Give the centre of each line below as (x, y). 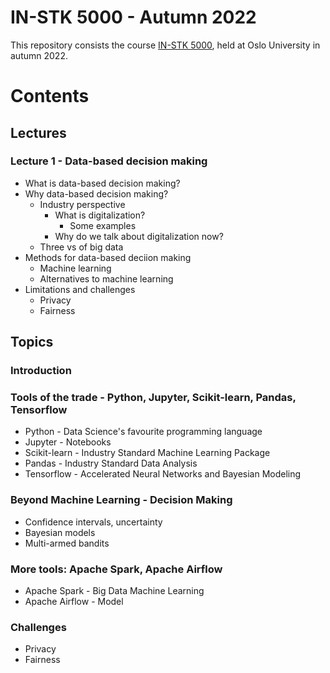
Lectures (38, 132)
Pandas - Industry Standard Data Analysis (111, 463)
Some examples (103, 225)
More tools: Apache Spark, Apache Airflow (116, 569)
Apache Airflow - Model (74, 602)
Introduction (41, 371)
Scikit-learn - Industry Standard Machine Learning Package (147, 453)
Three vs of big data (81, 247)
